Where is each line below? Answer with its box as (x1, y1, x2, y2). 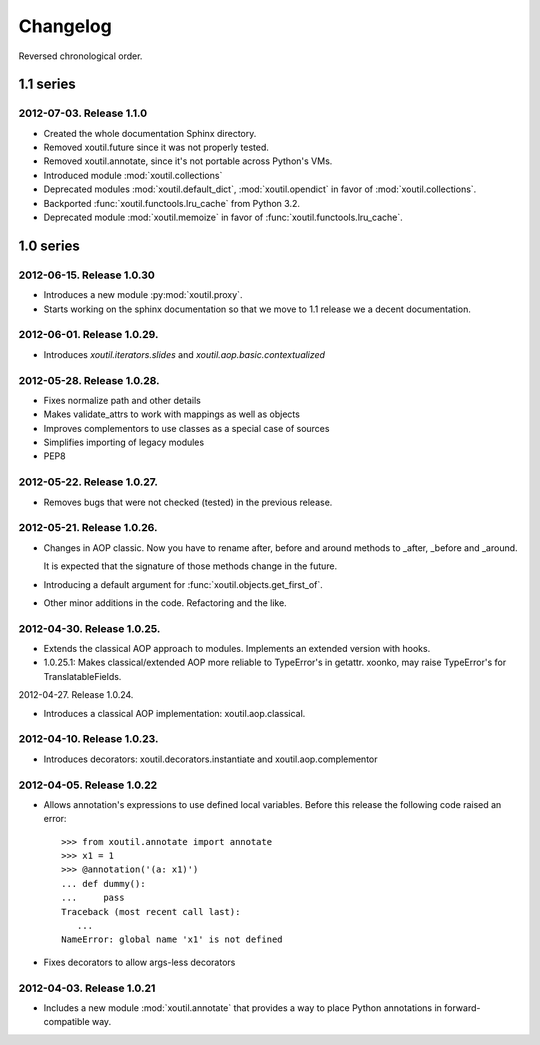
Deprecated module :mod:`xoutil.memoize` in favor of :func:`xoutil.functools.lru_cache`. (43, 211, 404, 224)
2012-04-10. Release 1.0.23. (18, 732, 159, 746)
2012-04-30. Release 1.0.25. (18, 621, 161, 635)
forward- (443, 1001, 481, 1014)
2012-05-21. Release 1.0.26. (18, 521, 158, 535)
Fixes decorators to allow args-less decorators (43, 956, 236, 968)
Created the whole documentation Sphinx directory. (43, 127, 257, 139)
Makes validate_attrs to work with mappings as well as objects (43, 408, 300, 420)
